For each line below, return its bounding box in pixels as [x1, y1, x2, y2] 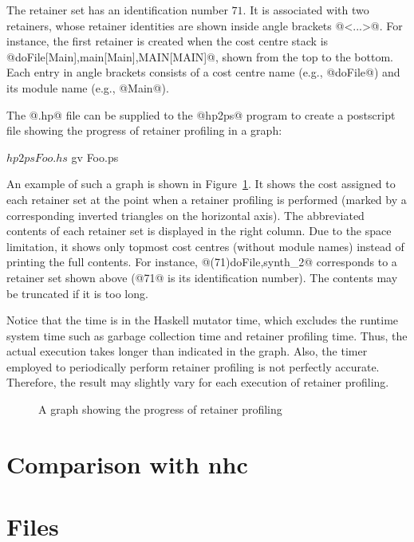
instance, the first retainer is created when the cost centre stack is [6, 33, 329, 49]
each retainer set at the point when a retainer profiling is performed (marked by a [6, 190, 407, 207]
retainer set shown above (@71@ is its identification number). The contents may [6, 269, 398, 285]
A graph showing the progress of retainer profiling [38, 401, 282, 418]
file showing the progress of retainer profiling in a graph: [6, 122, 282, 139]
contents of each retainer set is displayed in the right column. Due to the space [6, 222, 392, 239]
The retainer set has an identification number [6, 2, 228, 18]
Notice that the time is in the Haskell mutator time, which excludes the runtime [6, 312, 399, 328]
